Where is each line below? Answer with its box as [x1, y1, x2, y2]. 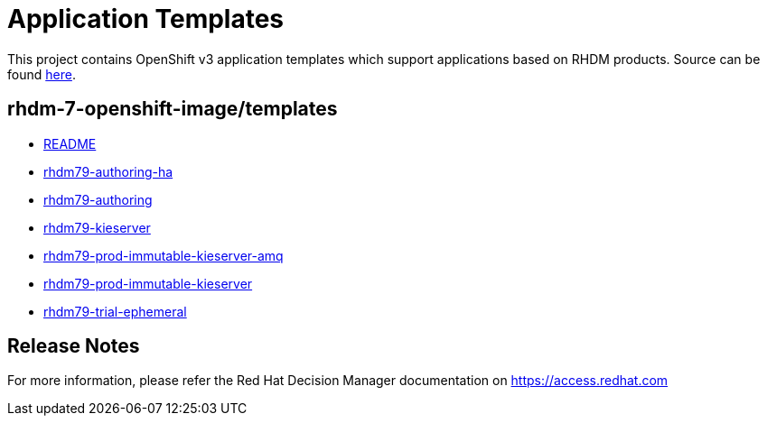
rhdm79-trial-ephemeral [43, 303, 187, 319]
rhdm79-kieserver [43, 219, 151, 235]
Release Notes [7, 335, 140, 358]
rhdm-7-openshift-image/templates [7, 97, 338, 121]
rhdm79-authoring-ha [43, 163, 173, 179]
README [43, 135, 97, 152]
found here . [7, 66, 76, 82]
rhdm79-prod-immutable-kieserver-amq [43, 247, 284, 263]
